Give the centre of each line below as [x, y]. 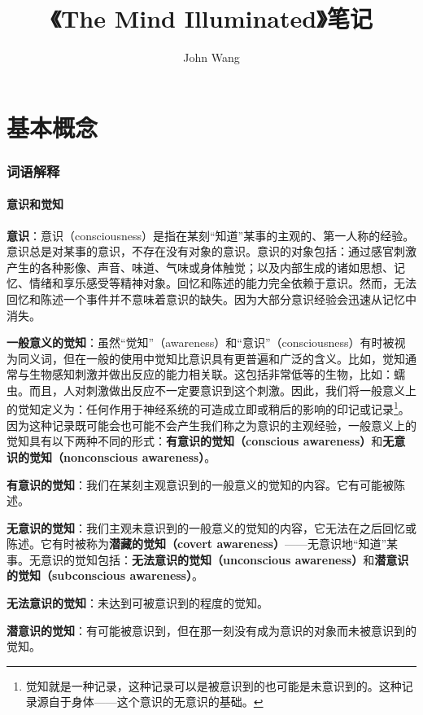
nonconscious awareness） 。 [140, 456]
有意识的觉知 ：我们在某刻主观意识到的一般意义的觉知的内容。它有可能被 [200, 484]
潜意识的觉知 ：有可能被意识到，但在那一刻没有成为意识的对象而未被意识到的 [211, 630]
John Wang [211, 57]
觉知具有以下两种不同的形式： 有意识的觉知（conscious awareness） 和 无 [201, 441]
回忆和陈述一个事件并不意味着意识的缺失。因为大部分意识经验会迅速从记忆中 [211, 298]
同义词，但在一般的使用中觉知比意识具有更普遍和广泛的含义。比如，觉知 [211, 358]
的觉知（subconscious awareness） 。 [105, 575]
